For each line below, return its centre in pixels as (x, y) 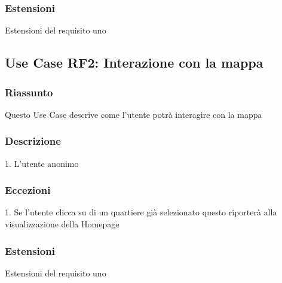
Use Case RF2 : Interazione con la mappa (134, 63)
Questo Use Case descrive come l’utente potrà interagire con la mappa (134, 114)
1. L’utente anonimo (42, 163)
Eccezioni (28, 190)
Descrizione (33, 141)
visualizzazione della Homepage (62, 224)
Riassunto (29, 92)
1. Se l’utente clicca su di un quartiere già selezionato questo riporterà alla (141, 212)
